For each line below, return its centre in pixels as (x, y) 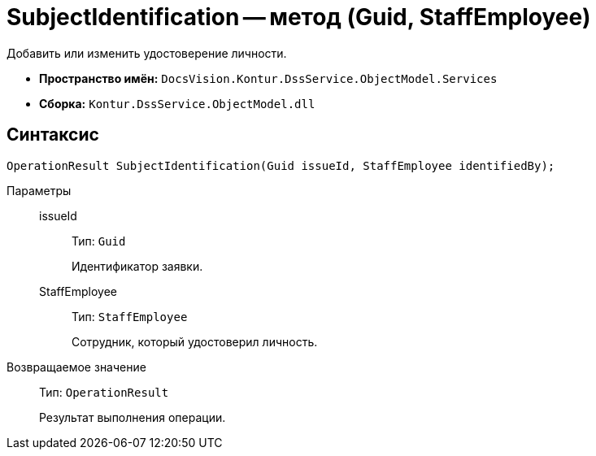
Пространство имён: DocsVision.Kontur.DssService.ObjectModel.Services (268, 78)
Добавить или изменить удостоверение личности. (147, 53)
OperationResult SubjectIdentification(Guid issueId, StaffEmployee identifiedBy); (281, 165)
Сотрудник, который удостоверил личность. (195, 341)
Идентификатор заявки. (137, 266)
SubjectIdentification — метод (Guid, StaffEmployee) (299, 17)
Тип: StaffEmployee (130, 316)
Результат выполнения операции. (133, 417)
